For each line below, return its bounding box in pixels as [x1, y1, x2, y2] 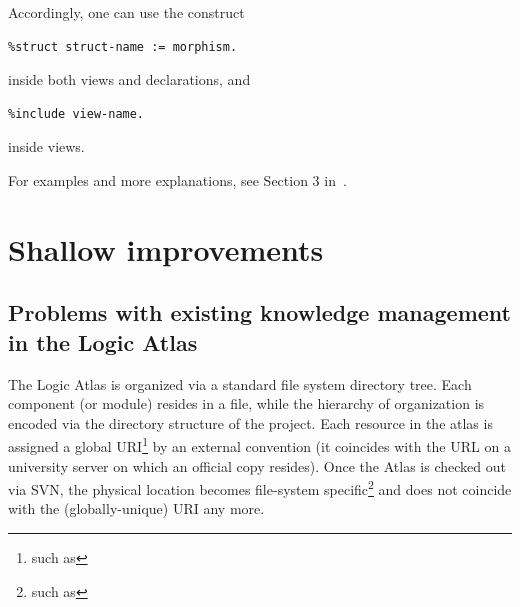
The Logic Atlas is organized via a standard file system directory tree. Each [8, 373, 472, 394]
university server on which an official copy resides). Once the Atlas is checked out [8, 455, 506, 476]
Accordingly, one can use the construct [8, 2, 245, 22]
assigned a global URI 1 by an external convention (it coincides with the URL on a [8, 433, 511, 456]
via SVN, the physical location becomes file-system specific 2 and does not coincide [8, 476, 512, 499]
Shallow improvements [8, 228, 324, 269]
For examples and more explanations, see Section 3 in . [8, 169, 347, 190]
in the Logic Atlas [8, 326, 198, 357]
